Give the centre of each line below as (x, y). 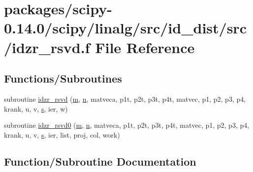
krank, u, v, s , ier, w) (36, 108)
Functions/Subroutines (63, 78)
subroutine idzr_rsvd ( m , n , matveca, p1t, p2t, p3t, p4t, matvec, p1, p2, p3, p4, (125, 99)
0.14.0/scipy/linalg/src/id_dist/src (125, 28)
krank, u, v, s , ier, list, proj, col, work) (62, 134)
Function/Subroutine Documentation (100, 161)
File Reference (145, 47)
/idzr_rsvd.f (47, 47)
